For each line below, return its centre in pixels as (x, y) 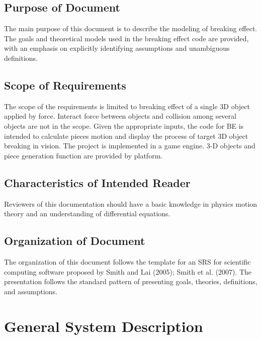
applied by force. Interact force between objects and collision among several (120, 116)
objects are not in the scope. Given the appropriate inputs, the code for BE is (124, 125)
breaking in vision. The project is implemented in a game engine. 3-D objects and (130, 146)
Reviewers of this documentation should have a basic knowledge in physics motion (131, 203)
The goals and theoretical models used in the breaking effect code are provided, (126, 38)
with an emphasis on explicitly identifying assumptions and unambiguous (117, 48)
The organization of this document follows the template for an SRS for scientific (127, 261)
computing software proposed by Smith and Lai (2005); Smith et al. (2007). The (128, 271)
